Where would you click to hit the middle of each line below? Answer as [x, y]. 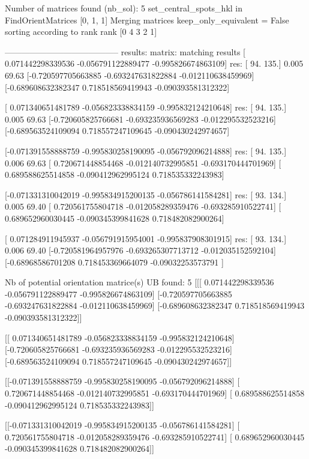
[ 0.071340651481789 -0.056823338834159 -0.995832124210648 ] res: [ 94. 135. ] [146, 107]
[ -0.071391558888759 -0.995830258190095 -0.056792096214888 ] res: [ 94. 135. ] [146, 150]
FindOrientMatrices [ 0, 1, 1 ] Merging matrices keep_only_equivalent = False [147, 20]
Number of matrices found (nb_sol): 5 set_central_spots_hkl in [124, 8]
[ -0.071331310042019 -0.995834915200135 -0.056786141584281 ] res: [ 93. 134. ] [146, 194]
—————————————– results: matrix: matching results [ [125, 51]
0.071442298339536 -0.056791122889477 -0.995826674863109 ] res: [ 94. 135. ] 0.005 [154, 63]
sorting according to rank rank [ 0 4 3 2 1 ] [81, 32]
